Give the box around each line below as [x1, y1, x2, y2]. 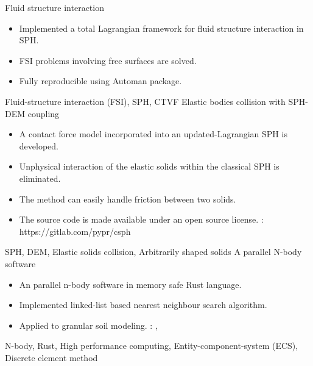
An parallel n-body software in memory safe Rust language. [19, 278, 242, 290]
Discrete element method [5, 351, 98, 364]
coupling [27, 107, 60, 120]
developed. [19, 139, 58, 152]
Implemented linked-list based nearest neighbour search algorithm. [19, 298, 267, 311]
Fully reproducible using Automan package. [19, 74, 182, 87]
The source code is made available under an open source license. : [19, 213, 264, 226]
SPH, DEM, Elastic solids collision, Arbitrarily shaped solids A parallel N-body [5, 245, 302, 258]
